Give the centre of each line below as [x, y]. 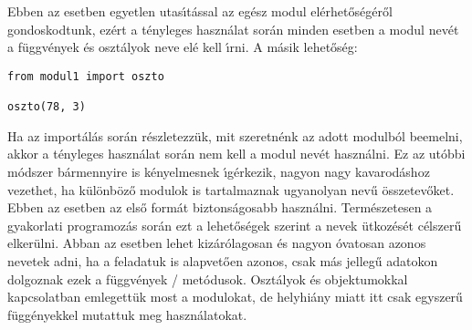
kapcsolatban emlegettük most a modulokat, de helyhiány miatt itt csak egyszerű [235, 297]
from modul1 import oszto [86, 76]
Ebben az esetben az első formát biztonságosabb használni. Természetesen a [220, 207]
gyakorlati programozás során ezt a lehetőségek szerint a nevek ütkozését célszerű [235, 225]
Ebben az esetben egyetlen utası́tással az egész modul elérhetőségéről [200, 11]
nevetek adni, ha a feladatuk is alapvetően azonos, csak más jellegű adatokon [223, 260]
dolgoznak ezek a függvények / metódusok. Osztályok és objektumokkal [208, 278]
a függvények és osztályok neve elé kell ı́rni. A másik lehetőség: [183, 47]
